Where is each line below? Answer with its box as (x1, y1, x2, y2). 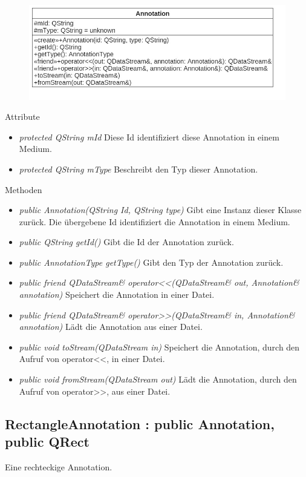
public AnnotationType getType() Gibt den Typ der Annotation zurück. (19, 255, 284, 268)
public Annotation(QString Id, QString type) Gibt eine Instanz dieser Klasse (19, 203, 302, 216)
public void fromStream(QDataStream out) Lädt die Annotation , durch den (19, 373, 297, 386)
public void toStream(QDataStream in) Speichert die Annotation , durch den (19, 340, 300, 353)
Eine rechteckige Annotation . (5, 460, 112, 473)
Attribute (5, 110, 40, 123)
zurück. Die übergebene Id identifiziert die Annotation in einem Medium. (19, 215, 290, 228)
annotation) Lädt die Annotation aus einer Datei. (19, 320, 203, 333)
